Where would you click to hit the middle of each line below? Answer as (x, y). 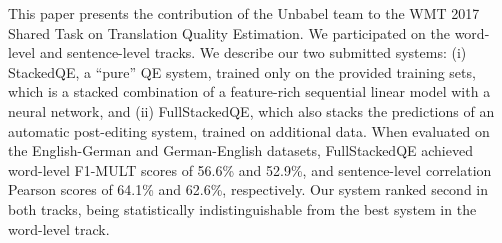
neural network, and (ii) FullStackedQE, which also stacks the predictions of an (251, 110)
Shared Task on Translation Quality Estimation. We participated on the (229, 32)
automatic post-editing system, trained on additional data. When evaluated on (249, 130)
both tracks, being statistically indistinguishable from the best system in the (242, 208)
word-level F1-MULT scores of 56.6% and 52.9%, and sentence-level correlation (250, 169)
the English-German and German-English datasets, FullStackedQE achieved (240, 150)
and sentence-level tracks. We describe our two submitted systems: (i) (253, 52)
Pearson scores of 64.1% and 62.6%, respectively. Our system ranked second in (248, 189)
